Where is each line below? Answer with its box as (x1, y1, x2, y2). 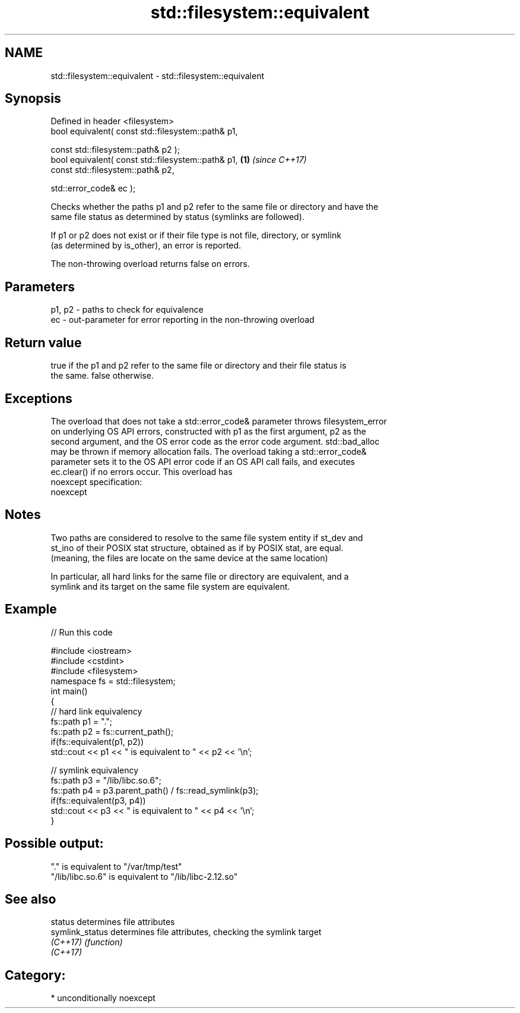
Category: (5, 967, 66, 983)
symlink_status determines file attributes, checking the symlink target (50, 927, 322, 938)
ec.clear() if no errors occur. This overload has (50, 466, 233, 477)
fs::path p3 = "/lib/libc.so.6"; (50, 775, 161, 785)
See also (5, 891, 56, 907)
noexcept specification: (50, 476, 142, 487)
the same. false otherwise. (50, 370, 154, 381)
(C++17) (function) (50, 937, 123, 948)
